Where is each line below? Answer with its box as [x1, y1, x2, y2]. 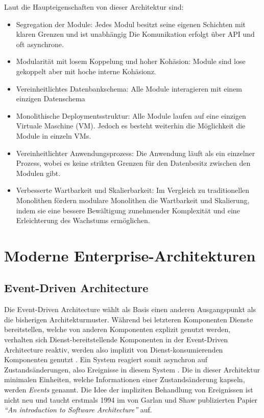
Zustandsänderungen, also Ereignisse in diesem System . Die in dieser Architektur [4, 364, 260, 375]
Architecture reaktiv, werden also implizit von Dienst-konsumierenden [4, 344, 223, 355]
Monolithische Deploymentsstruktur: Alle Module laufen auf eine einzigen [16, 110, 246, 121]
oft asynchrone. [16, 38, 64, 49]
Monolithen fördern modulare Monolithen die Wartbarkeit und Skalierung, [16, 194, 250, 205]
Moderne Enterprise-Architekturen [4, 245, 256, 266]
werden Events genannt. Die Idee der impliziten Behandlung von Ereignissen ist [4, 384, 253, 395]
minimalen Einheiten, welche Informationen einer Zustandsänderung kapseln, [4, 374, 245, 385]
